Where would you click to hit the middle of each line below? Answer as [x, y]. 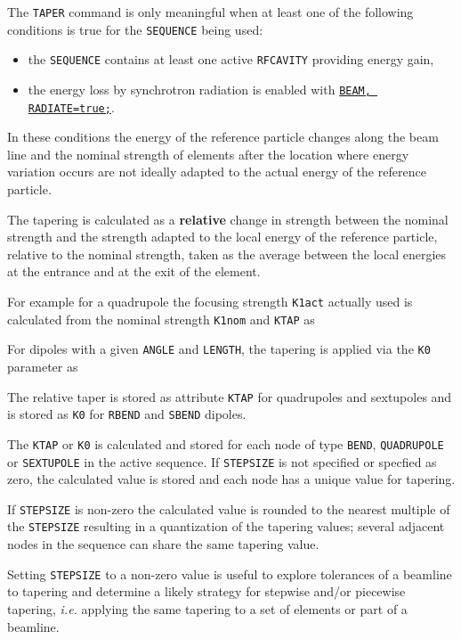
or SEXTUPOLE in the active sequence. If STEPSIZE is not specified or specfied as [222, 461]
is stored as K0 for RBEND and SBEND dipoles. [127, 414]
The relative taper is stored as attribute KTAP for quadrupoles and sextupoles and [230, 396]
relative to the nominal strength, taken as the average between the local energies [227, 254]
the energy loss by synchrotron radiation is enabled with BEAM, [199, 89]
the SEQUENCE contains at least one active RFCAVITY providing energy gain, [231, 59]
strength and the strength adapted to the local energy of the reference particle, [222, 237]
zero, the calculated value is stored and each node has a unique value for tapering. [231, 479]
